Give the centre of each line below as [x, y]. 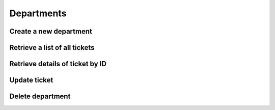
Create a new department [51, 31]
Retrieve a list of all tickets [52, 48]
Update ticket [31, 80]
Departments [38, 13]
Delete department [40, 97]
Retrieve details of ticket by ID [58, 64]
